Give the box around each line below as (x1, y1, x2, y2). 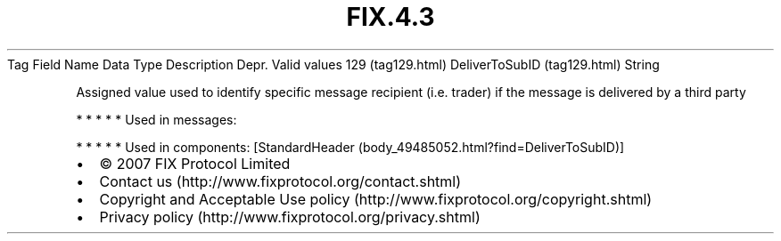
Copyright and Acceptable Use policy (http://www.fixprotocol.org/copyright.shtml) (99, 189, 653, 208)
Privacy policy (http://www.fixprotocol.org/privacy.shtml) (99, 207, 481, 226)
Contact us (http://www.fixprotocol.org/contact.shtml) (99, 172, 462, 190)
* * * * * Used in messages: (76, 111, 237, 127)
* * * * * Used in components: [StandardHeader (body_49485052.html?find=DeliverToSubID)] (76, 139, 625, 155)
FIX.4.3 (346, 2, 435, 32)
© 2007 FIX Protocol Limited (99, 154, 291, 173)
